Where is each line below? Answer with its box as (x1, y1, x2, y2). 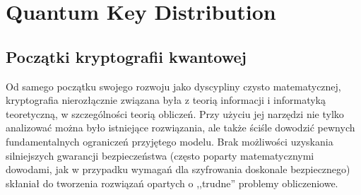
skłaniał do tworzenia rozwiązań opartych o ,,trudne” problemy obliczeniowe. (6, 175, 338, 190)
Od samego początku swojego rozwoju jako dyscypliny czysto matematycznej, (6, 78, 341, 93)
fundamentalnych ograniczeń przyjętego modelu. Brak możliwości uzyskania (6, 134, 333, 148)
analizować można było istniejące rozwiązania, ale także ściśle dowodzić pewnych (6, 120, 355, 135)
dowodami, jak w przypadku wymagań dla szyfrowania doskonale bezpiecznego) (6, 162, 350, 177)
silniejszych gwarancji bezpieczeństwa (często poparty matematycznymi (6, 148, 314, 162)
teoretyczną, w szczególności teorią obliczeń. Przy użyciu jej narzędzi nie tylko (6, 106, 344, 121)
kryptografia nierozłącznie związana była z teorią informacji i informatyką (6, 93, 326, 107)
